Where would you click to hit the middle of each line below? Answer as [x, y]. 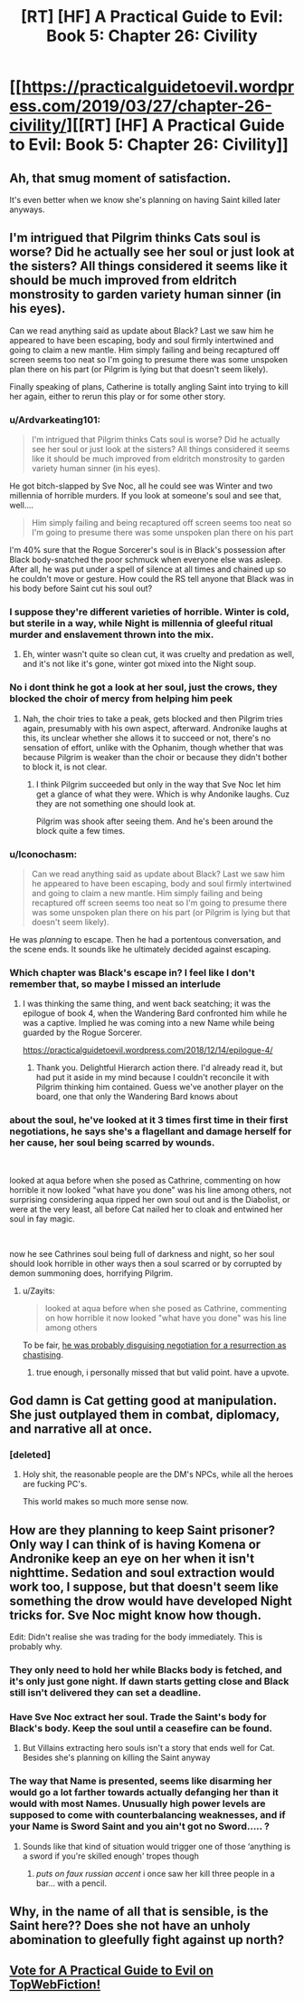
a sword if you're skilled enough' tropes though [110, 1856]
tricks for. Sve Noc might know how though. [136, 1615]
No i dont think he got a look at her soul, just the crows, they [143, 688]
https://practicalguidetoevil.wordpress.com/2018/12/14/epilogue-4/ [147, 1050]
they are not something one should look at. [116, 803]
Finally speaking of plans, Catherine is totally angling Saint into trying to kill [149, 386]
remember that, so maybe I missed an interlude [115, 983]
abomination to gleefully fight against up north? [147, 1940]
